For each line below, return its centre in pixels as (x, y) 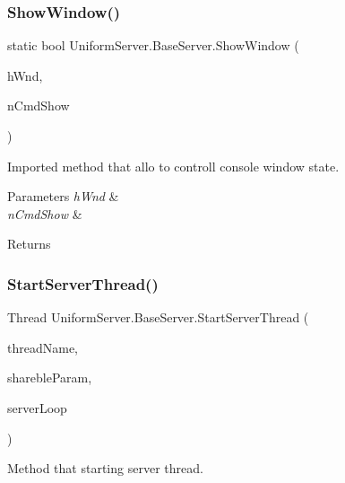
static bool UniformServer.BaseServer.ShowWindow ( (153, 45)
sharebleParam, (50, 378)
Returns (29, 244)
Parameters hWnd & (63, 196)
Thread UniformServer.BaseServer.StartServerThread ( (158, 317)
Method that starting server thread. (105, 468)
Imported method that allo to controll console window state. (173, 166)
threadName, (43, 347)
